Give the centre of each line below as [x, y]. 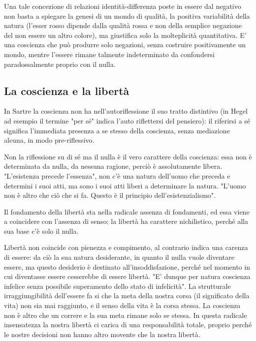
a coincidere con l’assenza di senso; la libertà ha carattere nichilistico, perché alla [126, 221]
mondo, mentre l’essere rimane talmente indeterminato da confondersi [109, 54]
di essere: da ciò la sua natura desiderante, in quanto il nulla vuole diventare [119, 257]
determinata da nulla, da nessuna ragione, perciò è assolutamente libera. [113, 166]
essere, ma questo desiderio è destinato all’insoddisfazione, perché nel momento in [127, 266]
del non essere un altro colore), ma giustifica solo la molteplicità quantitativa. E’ [125, 35]
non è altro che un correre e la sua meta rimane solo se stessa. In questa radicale [126, 315]
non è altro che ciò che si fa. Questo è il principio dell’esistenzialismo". [110, 195]
